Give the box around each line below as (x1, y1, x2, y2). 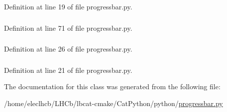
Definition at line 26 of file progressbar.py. (4, 44, 132, 54)
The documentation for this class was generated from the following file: (4, 81, 221, 92)
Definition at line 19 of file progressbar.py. (4, 1, 132, 11)
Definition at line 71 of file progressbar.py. (4, 22, 132, 33)
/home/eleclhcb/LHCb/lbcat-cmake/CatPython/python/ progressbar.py (4, 98, 223, 108)
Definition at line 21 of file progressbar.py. (4, 64, 132, 75)
